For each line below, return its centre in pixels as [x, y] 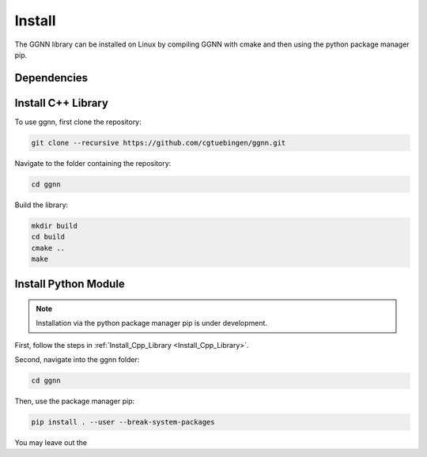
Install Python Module [70, 284]
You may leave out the [51, 443]
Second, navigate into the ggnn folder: [77, 360]
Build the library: [42, 205]
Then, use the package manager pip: [75, 401]
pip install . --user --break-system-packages [123, 422]
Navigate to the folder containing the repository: [93, 163]
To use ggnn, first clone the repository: [78, 122]
